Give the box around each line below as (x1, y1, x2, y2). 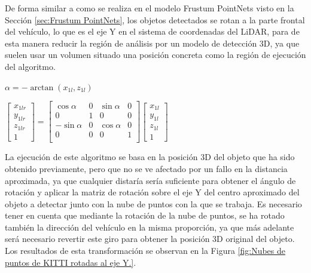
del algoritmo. (5, 60, 56, 72)
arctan (30, 83, 54, 92)
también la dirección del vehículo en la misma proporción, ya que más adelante (5, 220, 294, 233)
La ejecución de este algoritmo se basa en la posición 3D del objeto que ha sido (5, 151, 295, 163)
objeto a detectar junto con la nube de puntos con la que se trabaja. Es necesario (5, 197, 302, 210)
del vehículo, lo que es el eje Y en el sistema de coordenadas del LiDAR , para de (5, 25, 300, 38)
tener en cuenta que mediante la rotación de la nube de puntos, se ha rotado (5, 209, 285, 222)
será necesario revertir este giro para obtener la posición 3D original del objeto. (5, 232, 295, 245)
